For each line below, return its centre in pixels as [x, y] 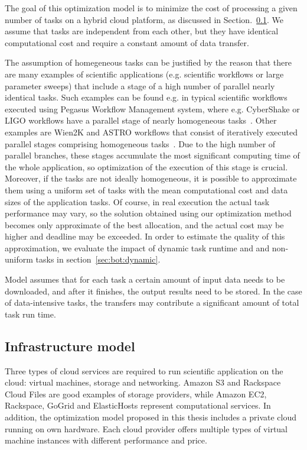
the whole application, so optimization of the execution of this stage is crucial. [146, 166]
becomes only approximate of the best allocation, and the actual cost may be [144, 224]
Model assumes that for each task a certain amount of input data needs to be [145, 279]
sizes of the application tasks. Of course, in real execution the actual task [137, 201]
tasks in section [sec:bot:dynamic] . [98, 259]
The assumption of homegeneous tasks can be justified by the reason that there [148, 62]
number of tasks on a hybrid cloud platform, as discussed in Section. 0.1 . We [144, 19]
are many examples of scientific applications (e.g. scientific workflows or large [144, 74]
